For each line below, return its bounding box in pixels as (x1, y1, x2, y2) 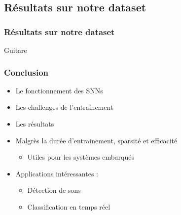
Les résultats (15, 119, 54, 129)
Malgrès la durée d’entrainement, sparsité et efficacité (15, 135, 178, 145)
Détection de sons (27, 185, 81, 195)
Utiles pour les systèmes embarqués (27, 152, 134, 162)
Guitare (4, 45, 27, 55)
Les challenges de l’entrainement (15, 102, 113, 112)
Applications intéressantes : (15, 168, 98, 178)
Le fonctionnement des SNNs (15, 85, 103, 95)
